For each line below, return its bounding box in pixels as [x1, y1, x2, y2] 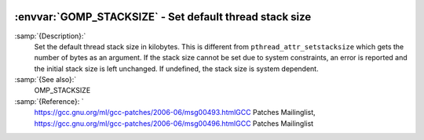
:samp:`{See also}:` [14, 75, 77, 84]
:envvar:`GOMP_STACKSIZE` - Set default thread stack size [14, 10, 312, 23]
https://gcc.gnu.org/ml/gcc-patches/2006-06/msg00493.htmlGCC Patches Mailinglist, [34, 108, 316, 117]
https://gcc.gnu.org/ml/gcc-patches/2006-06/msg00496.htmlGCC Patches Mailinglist [34, 118, 314, 128]
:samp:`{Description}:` [14, 31, 86, 41]
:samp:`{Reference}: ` [14, 96, 84, 106]
